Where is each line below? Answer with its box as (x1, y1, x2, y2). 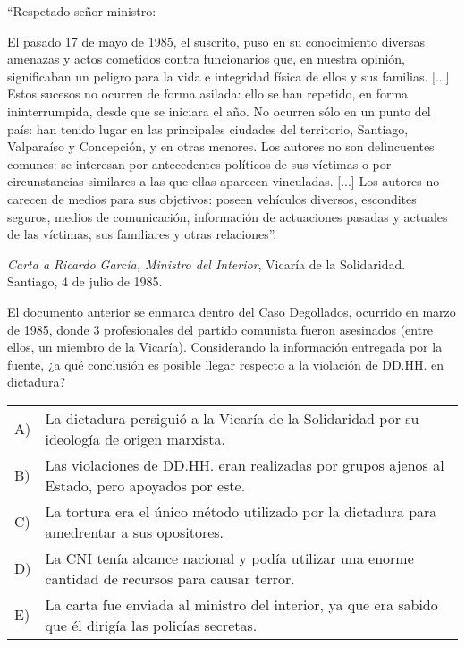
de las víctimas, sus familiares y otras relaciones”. (7, 225, 277, 243)
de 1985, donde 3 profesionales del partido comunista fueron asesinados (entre (7, 319, 433, 338)
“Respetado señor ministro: (7, 2, 156, 20)
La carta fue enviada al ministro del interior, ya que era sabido (45, 593, 438, 615)
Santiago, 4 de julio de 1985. (7, 272, 163, 291)
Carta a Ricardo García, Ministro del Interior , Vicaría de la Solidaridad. (7, 254, 406, 273)
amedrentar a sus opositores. (45, 521, 224, 542)
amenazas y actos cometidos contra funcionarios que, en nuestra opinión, (7, 49, 405, 68)
